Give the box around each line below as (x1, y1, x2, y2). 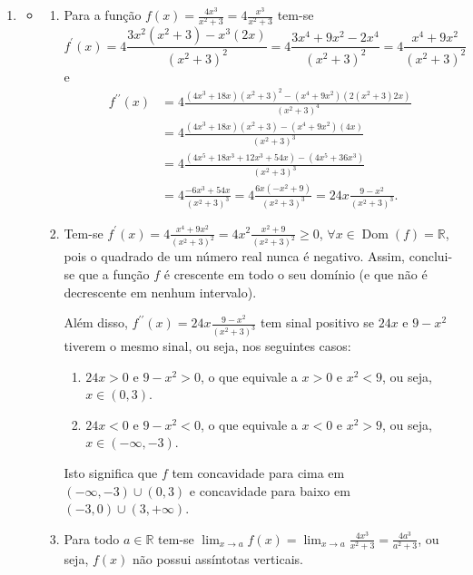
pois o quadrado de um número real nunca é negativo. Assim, (64, 247, 406, 266)
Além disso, (64, 313, 128, 332)
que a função (78, 265, 150, 284)
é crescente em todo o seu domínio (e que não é (163, 265, 428, 284)
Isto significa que (64, 463, 158, 482)
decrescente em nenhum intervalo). (64, 282, 257, 301)
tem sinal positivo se (260, 313, 375, 332)
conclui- (409, 247, 453, 266)
